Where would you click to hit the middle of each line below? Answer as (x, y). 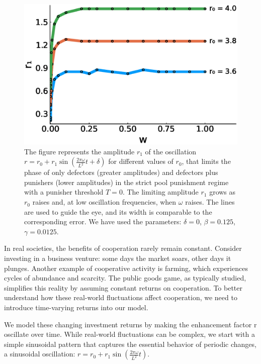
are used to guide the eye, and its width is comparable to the (118, 211)
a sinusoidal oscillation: (40, 354)
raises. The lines (210, 202)
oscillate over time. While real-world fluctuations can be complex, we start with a (129, 334)
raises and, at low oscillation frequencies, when (104, 202)
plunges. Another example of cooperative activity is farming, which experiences (126, 268)
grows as (223, 192)
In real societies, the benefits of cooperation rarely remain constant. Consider (123, 248)
